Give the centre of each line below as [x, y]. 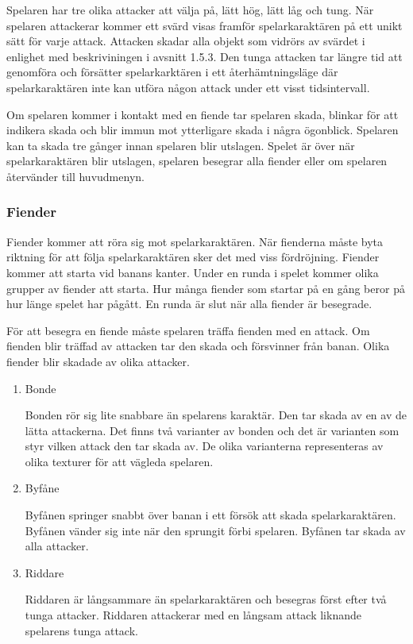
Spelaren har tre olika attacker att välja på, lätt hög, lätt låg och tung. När [190, 10]
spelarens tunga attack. [81, 630]
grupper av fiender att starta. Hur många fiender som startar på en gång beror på [206, 288]
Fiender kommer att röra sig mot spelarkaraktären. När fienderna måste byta [195, 241]
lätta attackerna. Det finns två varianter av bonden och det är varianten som [212, 430]
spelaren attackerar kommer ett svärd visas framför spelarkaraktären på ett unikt [205, 25]
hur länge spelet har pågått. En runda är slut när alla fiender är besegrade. [189, 304]
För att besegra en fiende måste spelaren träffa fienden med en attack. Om [188, 330]
